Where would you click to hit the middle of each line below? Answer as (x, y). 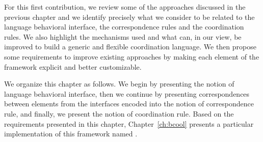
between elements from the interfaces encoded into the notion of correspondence (129, 104)
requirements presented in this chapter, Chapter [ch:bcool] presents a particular (129, 123)
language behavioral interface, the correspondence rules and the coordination (124, 27)
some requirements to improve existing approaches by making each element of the (132, 56)
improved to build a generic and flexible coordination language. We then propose (130, 47)
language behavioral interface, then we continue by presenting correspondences (127, 93)
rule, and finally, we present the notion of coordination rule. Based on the (119, 113)
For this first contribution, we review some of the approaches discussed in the (125, 7)
